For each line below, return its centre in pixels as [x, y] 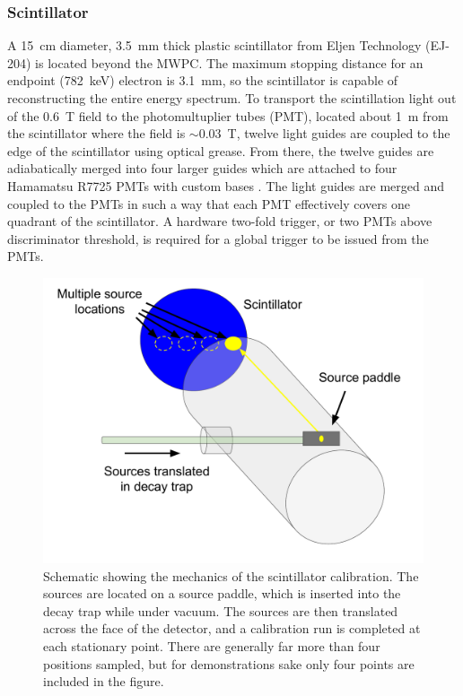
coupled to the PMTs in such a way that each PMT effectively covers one [209, 203]
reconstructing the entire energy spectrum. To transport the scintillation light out [232, 98]
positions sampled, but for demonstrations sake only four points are [229, 663]
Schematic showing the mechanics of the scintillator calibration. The [231, 575]
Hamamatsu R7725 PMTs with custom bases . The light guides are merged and [226, 185]
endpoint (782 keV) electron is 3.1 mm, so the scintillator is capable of [203, 80]
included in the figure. [104, 681]
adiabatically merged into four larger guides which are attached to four [202, 168]
